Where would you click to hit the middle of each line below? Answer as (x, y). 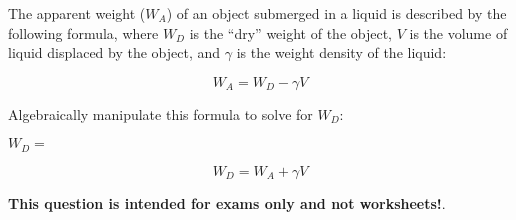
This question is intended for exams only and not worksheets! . (227, 202)
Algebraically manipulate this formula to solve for (160, 113)
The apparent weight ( (77, 13)
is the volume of (458, 32)
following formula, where (83, 32)
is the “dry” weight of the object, (290, 32)
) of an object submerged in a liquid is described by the (336, 13)
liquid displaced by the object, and (114, 52)
